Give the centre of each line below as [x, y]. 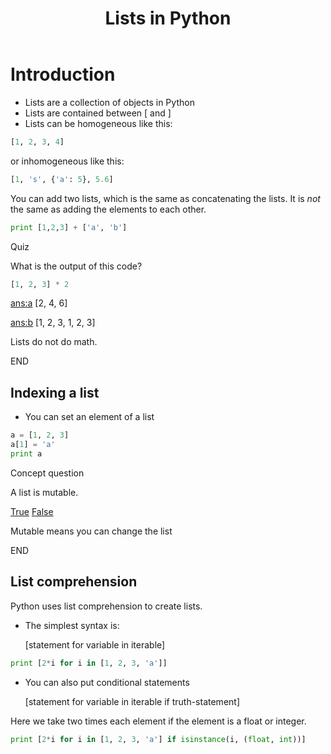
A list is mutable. [44, 492]
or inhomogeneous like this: [67, 161]
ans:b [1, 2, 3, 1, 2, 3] [53, 323]
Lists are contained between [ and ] [98, 113]
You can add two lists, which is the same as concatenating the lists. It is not [165, 198]
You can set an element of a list [89, 417]
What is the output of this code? [76, 266]
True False [32, 511]
